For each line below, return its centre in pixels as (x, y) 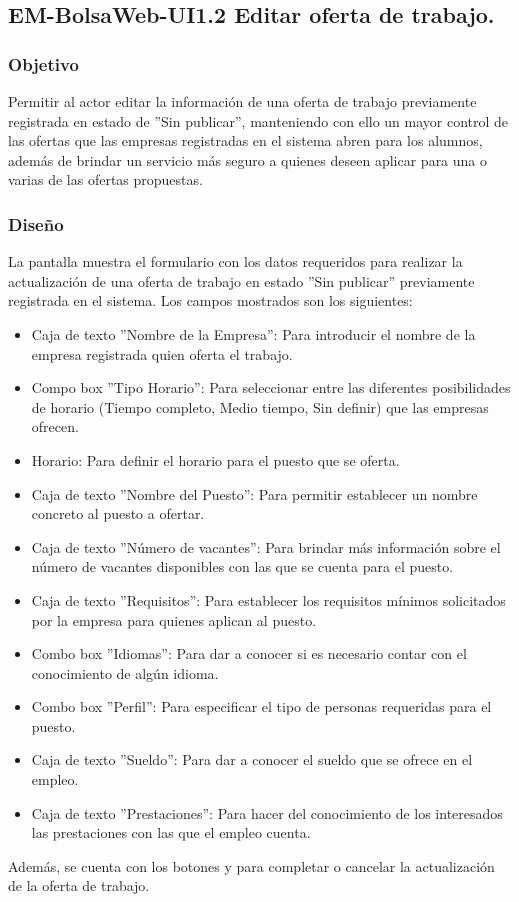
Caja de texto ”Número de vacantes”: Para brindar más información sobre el (266, 546)
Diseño (36, 223)
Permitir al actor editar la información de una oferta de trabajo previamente (242, 101)
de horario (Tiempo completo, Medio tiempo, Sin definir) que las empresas (260, 406)
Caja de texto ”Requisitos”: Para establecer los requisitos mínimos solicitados (268, 599)
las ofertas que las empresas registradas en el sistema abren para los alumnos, (245, 140)
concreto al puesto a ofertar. (118, 513)
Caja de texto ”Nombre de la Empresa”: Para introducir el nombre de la (253, 333)
